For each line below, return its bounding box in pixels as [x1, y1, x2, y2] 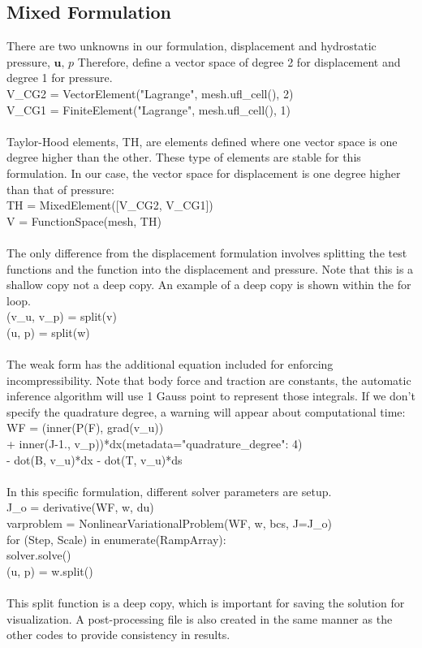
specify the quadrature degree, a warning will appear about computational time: [6, 403, 406, 420]
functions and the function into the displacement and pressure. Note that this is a [6, 260, 414, 277]
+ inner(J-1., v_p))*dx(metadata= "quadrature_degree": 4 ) [6, 435, 303, 452]
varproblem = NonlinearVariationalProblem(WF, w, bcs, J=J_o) [6, 515, 332, 532]
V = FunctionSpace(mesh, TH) [6, 212, 161, 229]
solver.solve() [6, 546, 71, 564]
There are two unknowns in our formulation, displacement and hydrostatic [6, 37, 377, 54]
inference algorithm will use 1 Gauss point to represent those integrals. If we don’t [6, 387, 416, 404]
